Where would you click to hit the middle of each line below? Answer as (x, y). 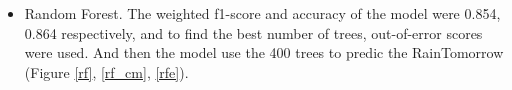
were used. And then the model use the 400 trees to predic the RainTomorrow (264, 52)
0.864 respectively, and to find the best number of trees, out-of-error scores (253, 32)
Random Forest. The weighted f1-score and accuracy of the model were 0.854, (262, 13)
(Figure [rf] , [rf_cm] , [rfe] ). (106, 71)
